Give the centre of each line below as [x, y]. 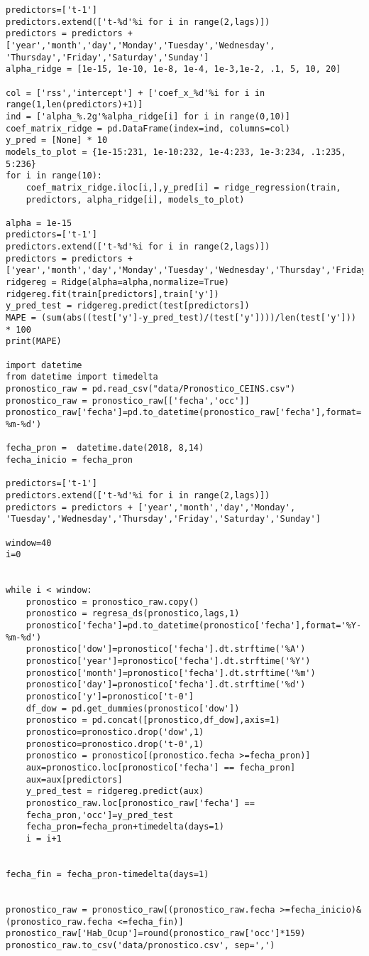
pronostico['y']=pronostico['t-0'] [110, 697]
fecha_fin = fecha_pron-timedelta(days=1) [108, 874]
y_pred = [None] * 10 [57, 140]
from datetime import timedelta [82, 377]
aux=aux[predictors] [74, 779]
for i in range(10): [54, 176]
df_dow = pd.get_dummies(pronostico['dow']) [133, 708]
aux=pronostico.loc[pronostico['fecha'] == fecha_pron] [161, 768]
